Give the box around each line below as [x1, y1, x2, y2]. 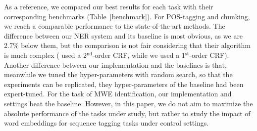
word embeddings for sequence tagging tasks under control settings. [4, 118, 209, 128]
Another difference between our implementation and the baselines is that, [4, 59, 227, 70]
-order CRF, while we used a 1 [92, 49, 185, 60]
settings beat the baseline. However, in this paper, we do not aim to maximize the [4, 98, 253, 108]
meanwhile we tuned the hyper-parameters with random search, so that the [4, 69, 233, 80]
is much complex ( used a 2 [4, 49, 87, 60]
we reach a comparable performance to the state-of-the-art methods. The [4, 21, 225, 31]
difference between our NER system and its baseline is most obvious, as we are [4, 30, 243, 41]
